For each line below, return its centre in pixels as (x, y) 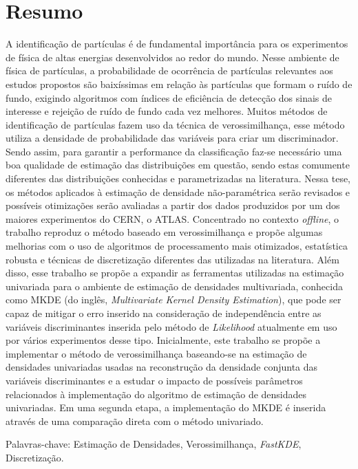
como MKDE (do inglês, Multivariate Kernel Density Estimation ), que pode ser (173, 299)
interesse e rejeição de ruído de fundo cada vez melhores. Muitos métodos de (167, 111)
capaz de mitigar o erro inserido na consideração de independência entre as (164, 313)
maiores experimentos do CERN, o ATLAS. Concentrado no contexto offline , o (172, 218)
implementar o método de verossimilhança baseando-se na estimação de (156, 353)
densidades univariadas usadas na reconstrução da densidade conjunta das (162, 367)
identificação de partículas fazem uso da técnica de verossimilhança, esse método (175, 124)
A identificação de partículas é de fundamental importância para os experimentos (177, 44)
